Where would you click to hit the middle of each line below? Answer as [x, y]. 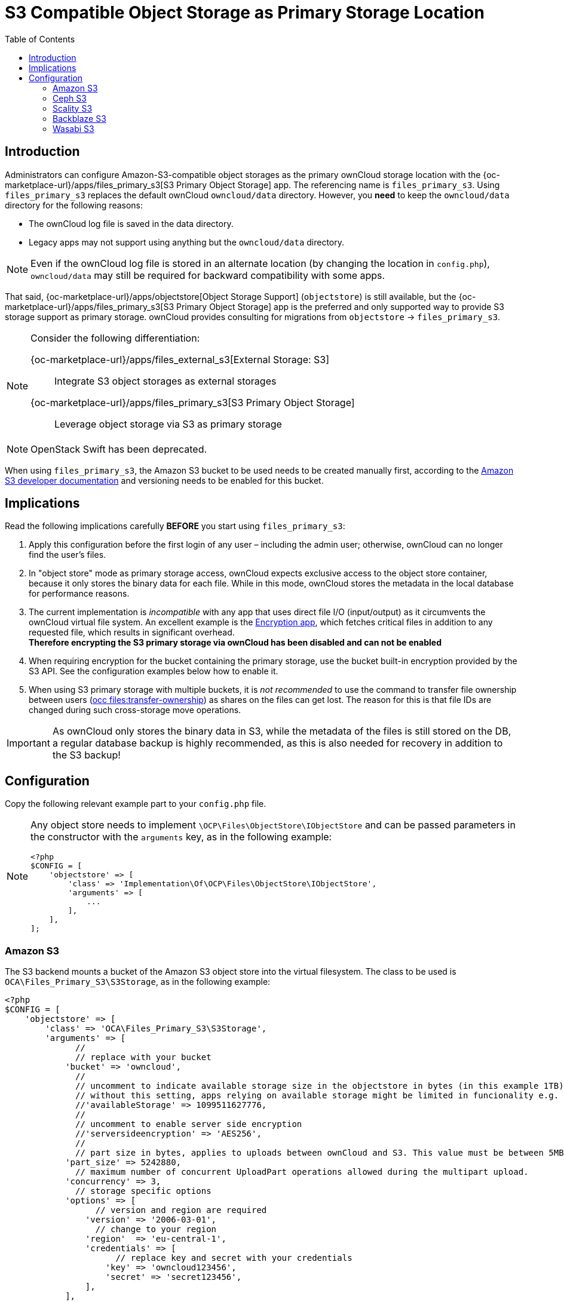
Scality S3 [73, 108]
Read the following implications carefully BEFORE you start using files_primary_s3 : [175, 526]
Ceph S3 [70, 98]
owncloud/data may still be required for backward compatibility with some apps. [208, 275]
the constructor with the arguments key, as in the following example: [181, 837]
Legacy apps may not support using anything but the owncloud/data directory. [187, 242]
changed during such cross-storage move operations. [135, 710]
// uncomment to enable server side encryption [189, 1124]
